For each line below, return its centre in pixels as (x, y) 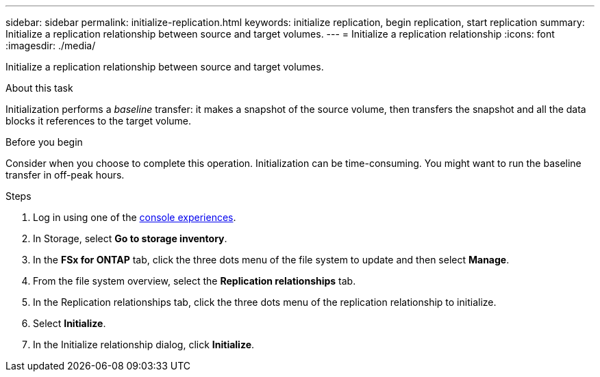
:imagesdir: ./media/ (51, 45)
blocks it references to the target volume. (99, 121)
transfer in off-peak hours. (65, 175)
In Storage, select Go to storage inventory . (130, 238)
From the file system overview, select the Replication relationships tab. (195, 281)
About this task (39, 88)
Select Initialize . (70, 323)
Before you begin (44, 142)
